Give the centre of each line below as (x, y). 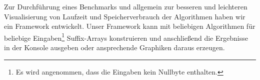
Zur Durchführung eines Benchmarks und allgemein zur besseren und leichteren (126, 6)
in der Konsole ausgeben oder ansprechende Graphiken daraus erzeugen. (114, 47)
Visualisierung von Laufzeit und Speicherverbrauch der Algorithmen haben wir (125, 16)
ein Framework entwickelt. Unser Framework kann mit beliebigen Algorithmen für (130, 26)
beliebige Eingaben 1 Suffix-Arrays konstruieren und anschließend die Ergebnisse (126, 37)
